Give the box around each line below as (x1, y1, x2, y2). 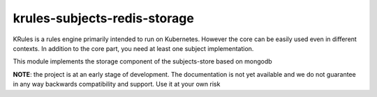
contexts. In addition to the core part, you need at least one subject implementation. (13, 44, 254, 52)
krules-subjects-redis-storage (13, 10, 195, 26)
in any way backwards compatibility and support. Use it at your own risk (13, 80, 221, 89)
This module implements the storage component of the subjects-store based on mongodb (13, 57, 272, 66)
